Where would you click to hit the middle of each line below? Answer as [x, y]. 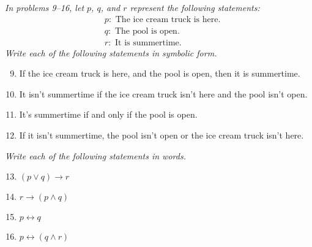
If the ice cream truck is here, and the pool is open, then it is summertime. [160, 73]
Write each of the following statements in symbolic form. [111, 52]
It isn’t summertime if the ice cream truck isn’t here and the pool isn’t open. [163, 93]
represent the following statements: [195, 7]
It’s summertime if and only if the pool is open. [108, 114]
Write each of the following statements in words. [95, 155]
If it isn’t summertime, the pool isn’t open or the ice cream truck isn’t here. [162, 135]
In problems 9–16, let [45, 7]
